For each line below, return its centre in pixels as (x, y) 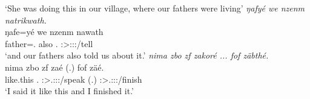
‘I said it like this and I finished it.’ (69, 91)
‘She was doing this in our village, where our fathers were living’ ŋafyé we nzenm (155, 8)
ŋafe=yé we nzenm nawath (54, 32)
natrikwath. (26, 20)
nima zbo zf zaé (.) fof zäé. (54, 67)
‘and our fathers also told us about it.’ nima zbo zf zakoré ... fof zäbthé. (137, 55)
